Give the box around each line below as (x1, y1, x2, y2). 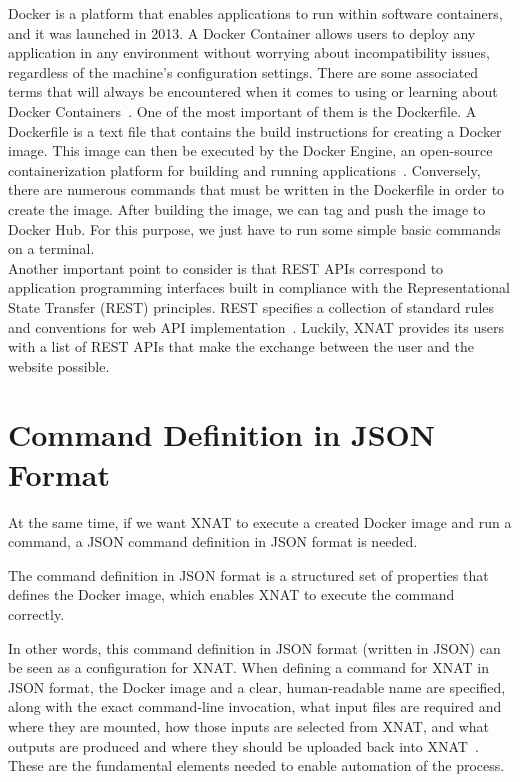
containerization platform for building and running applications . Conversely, (8, 159, 481, 180)
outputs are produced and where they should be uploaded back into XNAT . (8, 735, 479, 756)
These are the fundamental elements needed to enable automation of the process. (8, 755, 505, 776)
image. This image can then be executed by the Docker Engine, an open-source (8, 140, 493, 161)
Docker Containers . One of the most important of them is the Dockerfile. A (8, 100, 477, 121)
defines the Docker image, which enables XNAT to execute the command (8, 584, 455, 605)
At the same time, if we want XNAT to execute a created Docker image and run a (8, 511, 512, 532)
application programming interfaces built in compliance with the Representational (8, 277, 510, 298)
